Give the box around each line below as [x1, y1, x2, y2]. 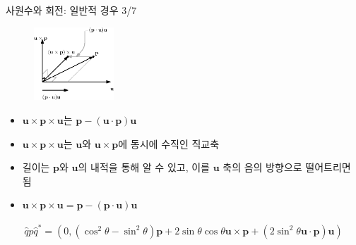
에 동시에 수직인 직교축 [118, 136, 220, 151]
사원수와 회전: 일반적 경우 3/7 [6, 3, 137, 17]
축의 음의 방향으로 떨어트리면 [222, 160, 351, 175]
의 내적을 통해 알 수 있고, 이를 [78, 160, 210, 175]
